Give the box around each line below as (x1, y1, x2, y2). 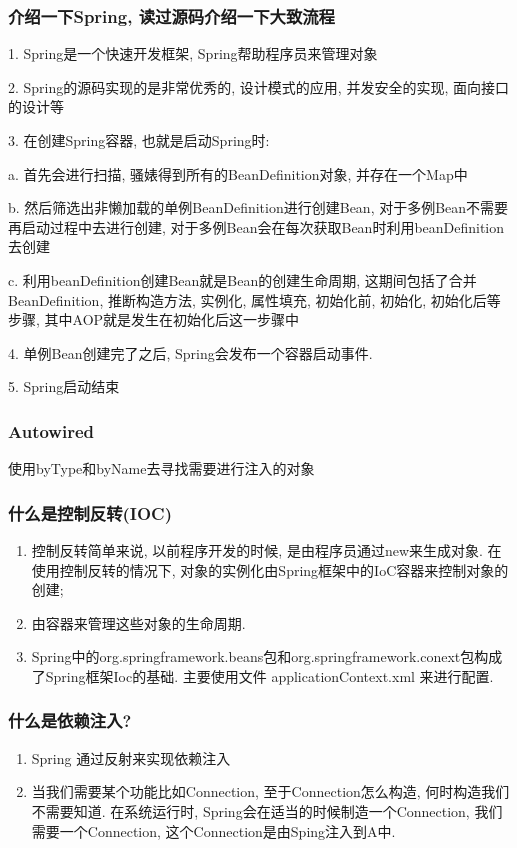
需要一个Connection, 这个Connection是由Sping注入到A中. (31, 820, 396, 841)
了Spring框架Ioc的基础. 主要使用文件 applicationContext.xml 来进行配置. (31, 665, 494, 686)
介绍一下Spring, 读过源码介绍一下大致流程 (8, 3, 335, 28)
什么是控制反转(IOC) (8, 500, 173, 525)
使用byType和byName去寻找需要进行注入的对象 (8, 458, 315, 479)
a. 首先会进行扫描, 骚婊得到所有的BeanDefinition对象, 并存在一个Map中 (8, 163, 468, 184)
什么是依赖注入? (8, 708, 132, 733)
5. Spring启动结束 (8, 376, 120, 397)
